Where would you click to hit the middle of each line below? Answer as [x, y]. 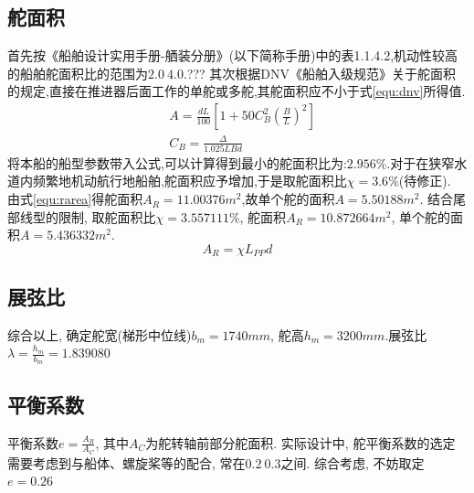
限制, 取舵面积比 [107, 216]
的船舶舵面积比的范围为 [78, 73]
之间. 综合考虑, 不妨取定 [353, 462]
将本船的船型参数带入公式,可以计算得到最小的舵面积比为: [177, 162]
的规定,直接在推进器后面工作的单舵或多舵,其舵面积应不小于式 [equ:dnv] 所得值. [237, 91]
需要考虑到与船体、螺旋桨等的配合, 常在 [126, 462]
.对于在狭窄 [421, 162]
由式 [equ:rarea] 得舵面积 [75, 199]
